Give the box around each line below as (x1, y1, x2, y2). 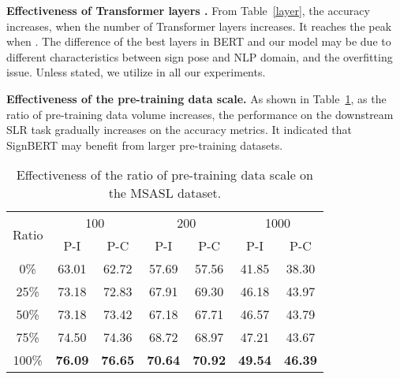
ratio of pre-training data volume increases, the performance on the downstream (6, 106, 394, 122)
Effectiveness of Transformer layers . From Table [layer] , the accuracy (6, 2, 370, 18)
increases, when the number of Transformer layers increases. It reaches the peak (6, 17, 392, 34)
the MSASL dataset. (108, 184, 222, 203)
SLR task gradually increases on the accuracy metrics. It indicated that (6, 121, 352, 138)
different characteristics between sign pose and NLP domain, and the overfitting (6, 48, 393, 65)
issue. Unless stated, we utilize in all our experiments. (6, 64, 266, 80)
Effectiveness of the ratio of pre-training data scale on (16, 165, 314, 184)
